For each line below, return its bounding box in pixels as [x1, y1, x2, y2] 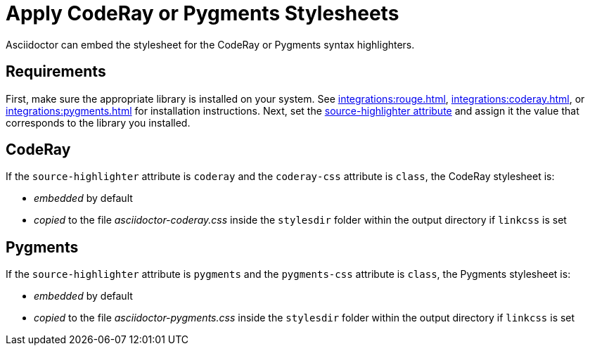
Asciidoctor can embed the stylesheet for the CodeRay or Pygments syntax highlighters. [6, 38, 415, 51]
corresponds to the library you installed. [6, 116, 191, 129]
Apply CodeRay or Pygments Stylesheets [6, 1, 399, 25]
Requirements [6, 63, 106, 81]
